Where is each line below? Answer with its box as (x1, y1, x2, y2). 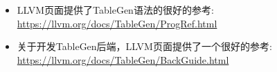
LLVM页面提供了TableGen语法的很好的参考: (17, 3, 214, 16)
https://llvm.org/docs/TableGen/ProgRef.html (17, 16, 217, 30)
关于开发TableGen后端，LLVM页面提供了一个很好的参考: (17, 39, 272, 53)
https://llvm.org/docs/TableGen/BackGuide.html (17, 52, 229, 67)
